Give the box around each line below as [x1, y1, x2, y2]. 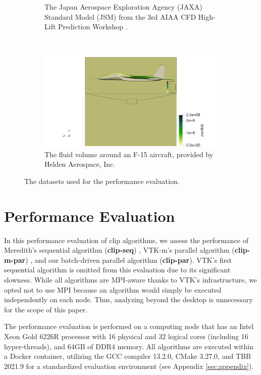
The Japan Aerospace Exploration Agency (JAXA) [44, 2, 202, 12]
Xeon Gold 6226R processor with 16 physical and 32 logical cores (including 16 [4, 331, 248, 341]
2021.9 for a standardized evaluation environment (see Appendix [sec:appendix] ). [4, 360, 254, 371]
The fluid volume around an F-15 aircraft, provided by [44, 149, 214, 159]
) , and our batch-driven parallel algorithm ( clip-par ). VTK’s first [25, 254, 232, 265]
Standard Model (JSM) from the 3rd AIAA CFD [44, 11, 196, 22]
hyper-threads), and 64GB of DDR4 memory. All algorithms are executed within [4, 341, 253, 351]
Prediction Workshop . [58, 21, 128, 32]
